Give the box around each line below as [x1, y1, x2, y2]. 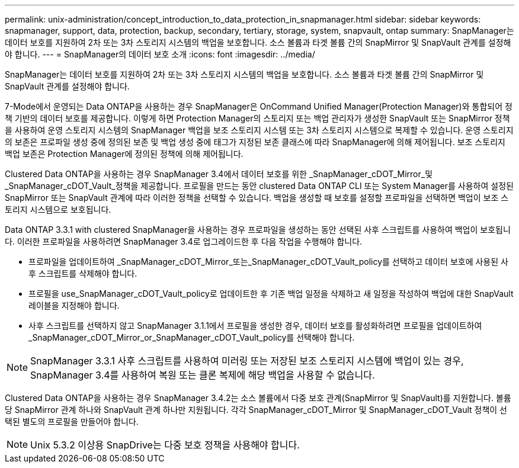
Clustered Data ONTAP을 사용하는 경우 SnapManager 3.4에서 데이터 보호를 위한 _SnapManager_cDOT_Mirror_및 [5, 169, 433, 179]
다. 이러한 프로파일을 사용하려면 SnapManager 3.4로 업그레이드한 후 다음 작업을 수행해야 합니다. [5, 236, 363, 246]
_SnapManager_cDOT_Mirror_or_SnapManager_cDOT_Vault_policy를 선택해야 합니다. [28, 332, 355, 342]
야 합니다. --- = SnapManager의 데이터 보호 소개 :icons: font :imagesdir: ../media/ [5, 49, 315, 59]
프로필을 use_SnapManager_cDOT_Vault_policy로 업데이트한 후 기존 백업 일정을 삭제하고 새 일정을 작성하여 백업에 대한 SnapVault [28, 289, 514, 299]
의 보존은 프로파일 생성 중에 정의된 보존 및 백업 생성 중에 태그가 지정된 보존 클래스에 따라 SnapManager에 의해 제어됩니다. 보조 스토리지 [5, 137, 505, 147]
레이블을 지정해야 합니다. [28, 300, 120, 310]
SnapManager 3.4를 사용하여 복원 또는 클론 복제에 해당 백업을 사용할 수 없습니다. [30, 369, 375, 381]
